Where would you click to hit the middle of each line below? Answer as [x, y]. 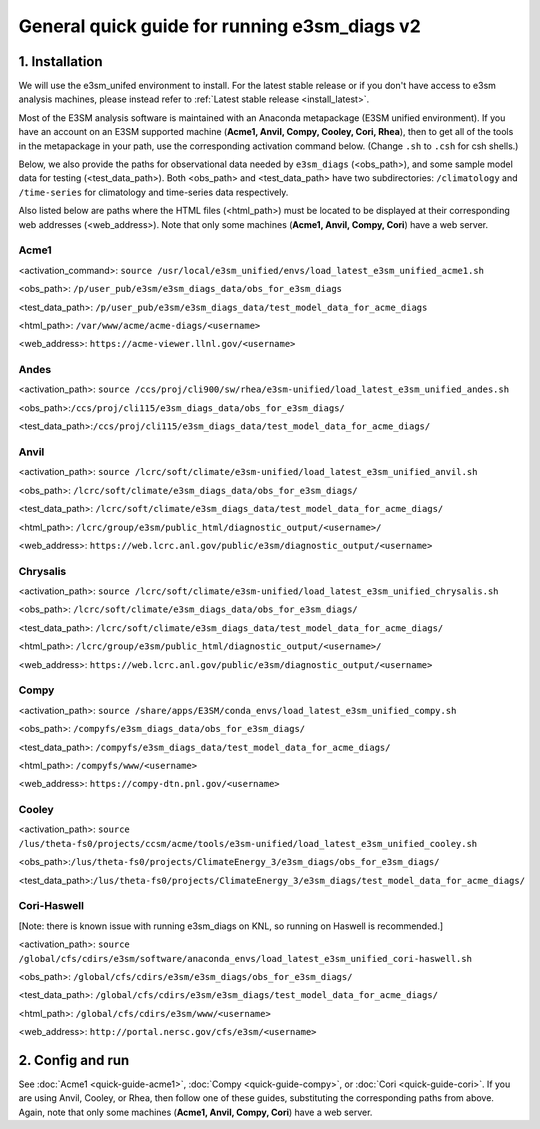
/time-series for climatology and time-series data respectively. [153, 192]
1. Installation [61, 61]
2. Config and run [74, 1060]
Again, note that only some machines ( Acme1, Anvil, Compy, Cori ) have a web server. [195, 1112]
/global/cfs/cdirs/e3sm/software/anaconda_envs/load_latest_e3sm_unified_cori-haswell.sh [245, 958]
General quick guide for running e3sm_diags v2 [220, 26]
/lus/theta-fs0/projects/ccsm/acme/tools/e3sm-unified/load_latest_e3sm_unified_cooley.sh [248, 843]
